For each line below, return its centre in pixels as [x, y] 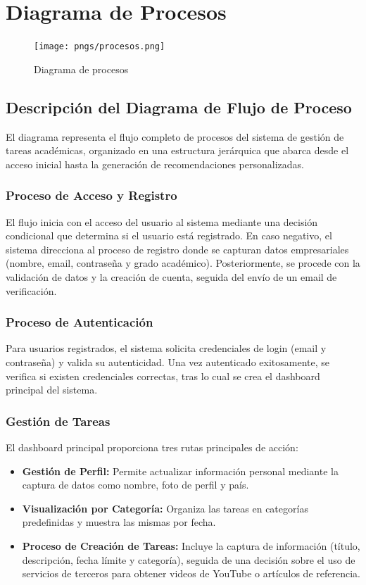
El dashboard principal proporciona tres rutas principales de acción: [152, 447]
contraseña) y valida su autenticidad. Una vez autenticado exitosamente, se [168, 361]
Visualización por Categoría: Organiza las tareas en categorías [165, 508]
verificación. [31, 290]
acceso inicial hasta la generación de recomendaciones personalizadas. [155, 164]
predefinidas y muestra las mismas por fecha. [119, 522]
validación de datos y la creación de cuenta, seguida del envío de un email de [171, 276]
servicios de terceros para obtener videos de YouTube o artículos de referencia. [191, 573]
